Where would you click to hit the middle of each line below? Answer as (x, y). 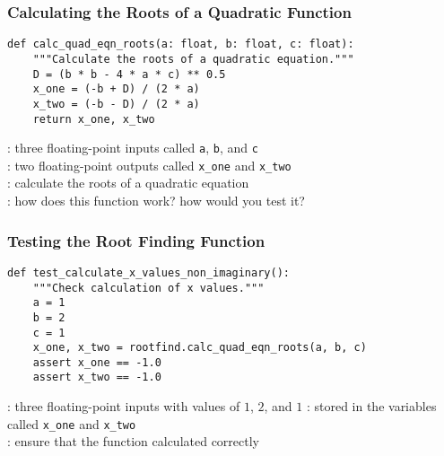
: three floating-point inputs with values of (124, 406)
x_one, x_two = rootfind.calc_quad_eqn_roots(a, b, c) (200, 348)
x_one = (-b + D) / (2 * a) (116, 89)
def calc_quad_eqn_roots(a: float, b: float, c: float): (181, 44)
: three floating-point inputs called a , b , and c (133, 148)
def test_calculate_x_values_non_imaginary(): (148, 272)
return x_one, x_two (94, 119)
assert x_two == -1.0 (97, 377)
